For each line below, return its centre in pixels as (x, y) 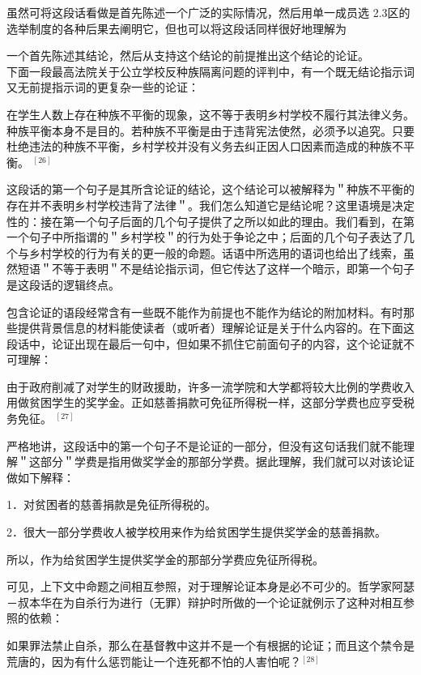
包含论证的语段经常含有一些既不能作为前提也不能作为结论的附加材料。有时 (205, 312)
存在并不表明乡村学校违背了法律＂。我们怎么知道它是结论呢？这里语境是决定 (210, 205)
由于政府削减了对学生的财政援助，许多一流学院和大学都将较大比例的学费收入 (210, 386)
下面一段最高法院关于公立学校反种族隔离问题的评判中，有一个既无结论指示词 (210, 71)
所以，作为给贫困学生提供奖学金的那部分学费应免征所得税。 (165, 559)
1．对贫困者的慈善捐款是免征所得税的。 (111, 504)
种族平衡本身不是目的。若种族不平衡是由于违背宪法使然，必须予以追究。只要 (210, 130)
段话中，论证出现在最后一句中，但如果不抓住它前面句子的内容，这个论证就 (205, 343)
